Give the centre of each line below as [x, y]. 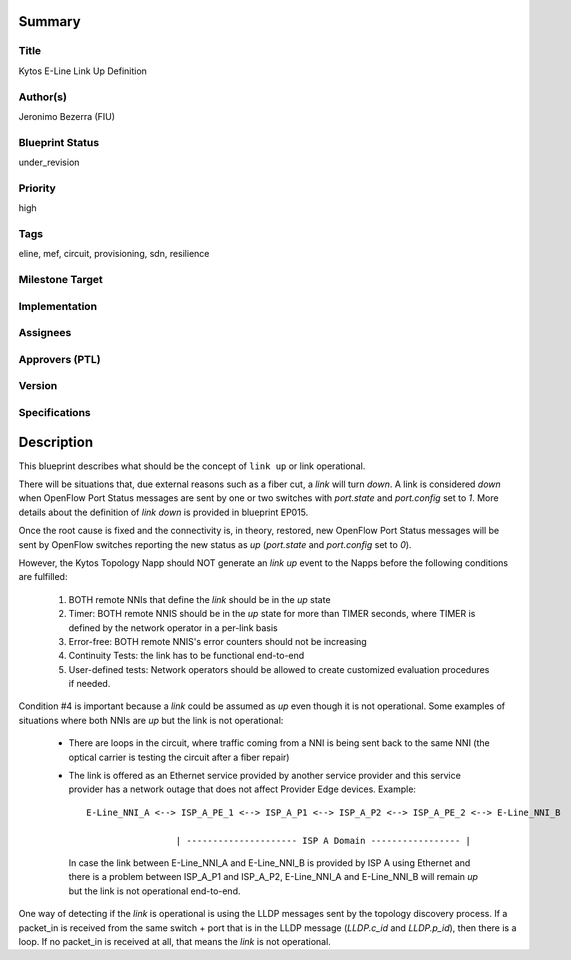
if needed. [89, 684]
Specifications [54, 412]
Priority [37, 188]
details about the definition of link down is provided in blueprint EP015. [163, 512]
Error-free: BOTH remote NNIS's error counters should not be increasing [217, 641]
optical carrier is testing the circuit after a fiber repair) [179, 757]
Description [56, 441]
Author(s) [42, 97]
